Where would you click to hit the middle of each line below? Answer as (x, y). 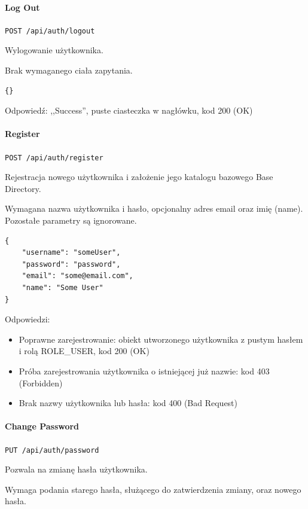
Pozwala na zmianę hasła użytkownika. (76, 469)
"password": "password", (71, 264)
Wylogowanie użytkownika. (54, 50)
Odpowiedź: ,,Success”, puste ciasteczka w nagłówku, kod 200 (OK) (129, 110)
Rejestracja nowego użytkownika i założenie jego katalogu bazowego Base (139, 177)
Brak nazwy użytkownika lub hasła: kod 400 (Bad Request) (128, 403)
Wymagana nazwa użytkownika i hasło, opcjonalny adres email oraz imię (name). (154, 208)
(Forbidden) (41, 382)
